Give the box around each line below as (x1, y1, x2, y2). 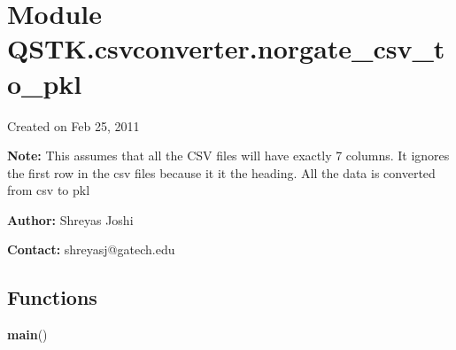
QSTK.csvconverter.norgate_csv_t (7, 30, 445, 66)
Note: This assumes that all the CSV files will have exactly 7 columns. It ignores (7, 146, 450, 165)
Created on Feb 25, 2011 (7, 116, 140, 135)
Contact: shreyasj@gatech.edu (7, 240, 175, 259)
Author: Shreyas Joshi (7, 210, 134, 229)
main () (7, 325, 48, 344)
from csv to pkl (7, 181, 90, 199)
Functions (7, 284, 97, 311)
